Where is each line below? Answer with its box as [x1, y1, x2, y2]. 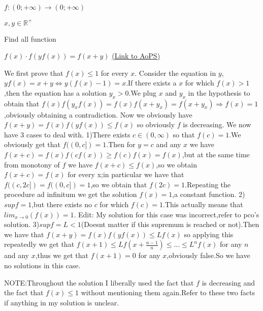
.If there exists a [126, 77, 177, 88]
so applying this [184, 229, 234, 239]
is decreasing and [202, 277, 255, 288]
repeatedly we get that [4, 239, 75, 249]
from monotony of [4, 159, 60, 169]
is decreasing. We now [183, 119, 251, 130]
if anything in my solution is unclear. [4, 297, 119, 307]
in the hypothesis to [188, 87, 250, 98]
